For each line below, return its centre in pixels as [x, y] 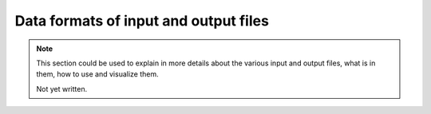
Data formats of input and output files [142, 21]
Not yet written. [62, 88]
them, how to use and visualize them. [97, 74]
